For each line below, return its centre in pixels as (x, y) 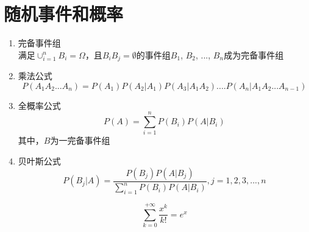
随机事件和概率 (64, 14)
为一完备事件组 (80, 140)
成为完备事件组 (254, 54)
